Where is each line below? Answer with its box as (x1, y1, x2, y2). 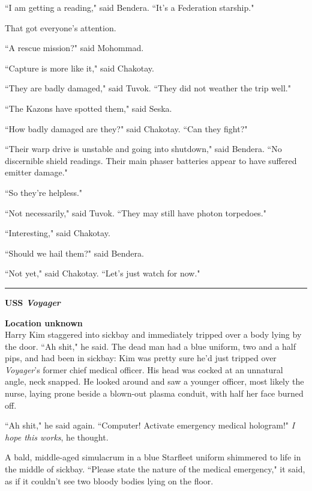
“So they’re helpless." (5, 186, 83, 198)
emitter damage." (5, 166, 68, 178)
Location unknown (5, 316, 83, 329)
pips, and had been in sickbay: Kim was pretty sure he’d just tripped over (5, 352, 277, 364)
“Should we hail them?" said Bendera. (5, 246, 144, 259)
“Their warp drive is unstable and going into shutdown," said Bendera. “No (5, 142, 282, 155)
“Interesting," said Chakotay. (5, 227, 110, 239)
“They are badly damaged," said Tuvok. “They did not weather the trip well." (5, 82, 291, 94)
